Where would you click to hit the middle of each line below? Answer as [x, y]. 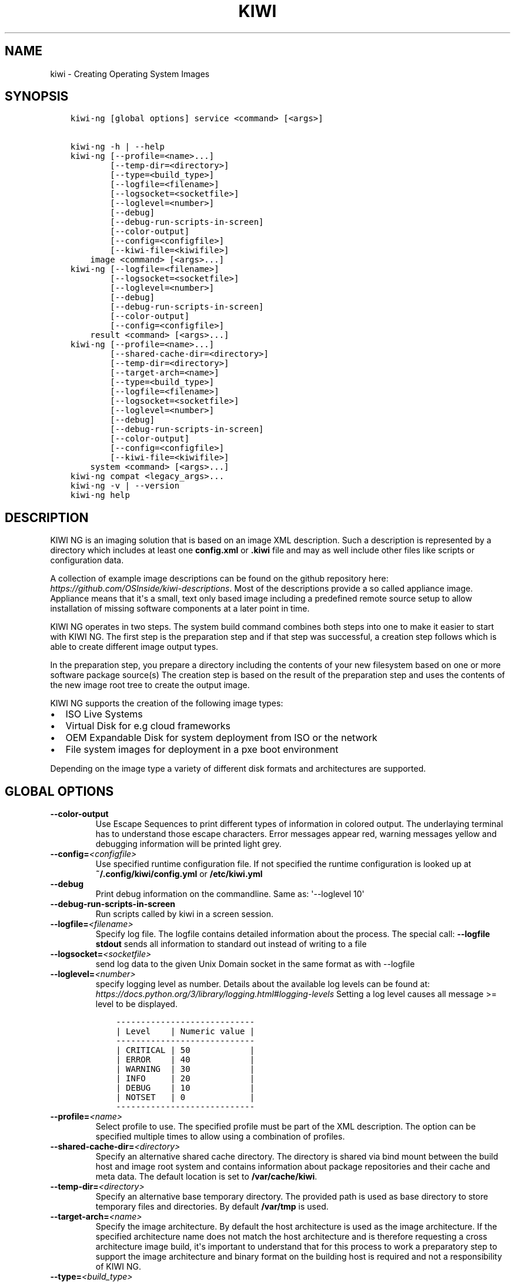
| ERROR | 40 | [185, 1060]
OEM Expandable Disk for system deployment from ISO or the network [221, 738]
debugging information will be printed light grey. [188, 844]
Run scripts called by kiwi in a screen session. [185, 914]
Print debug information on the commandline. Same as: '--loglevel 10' [230, 894]
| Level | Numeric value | [185, 1032]
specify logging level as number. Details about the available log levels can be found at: [263, 984]
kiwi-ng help [100, 495]
